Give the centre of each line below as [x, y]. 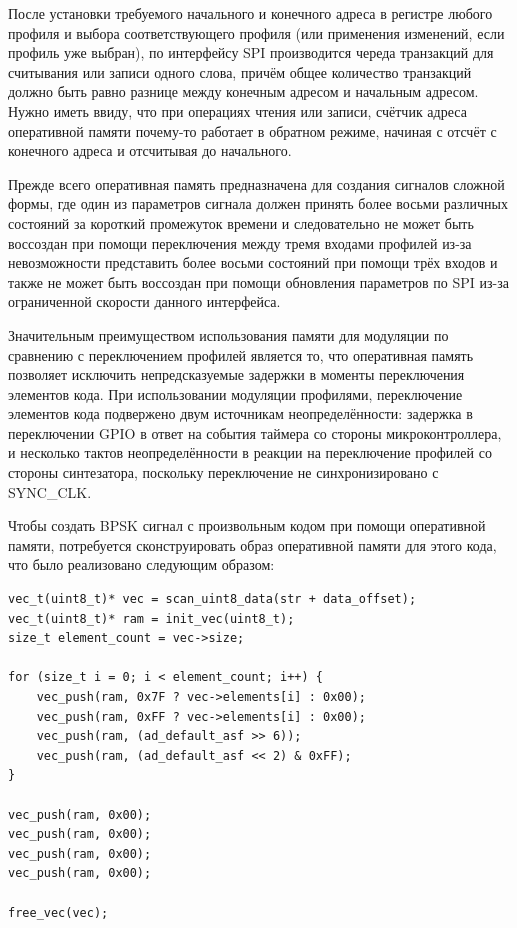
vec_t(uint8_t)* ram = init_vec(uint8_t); [151, 618]
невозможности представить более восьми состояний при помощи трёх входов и [253, 262]
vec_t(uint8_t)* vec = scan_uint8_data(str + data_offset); [212, 599]
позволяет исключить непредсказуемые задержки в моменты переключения [236, 374]
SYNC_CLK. [50, 491]
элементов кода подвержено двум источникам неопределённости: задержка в [240, 413]
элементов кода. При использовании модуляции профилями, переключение [235, 393]
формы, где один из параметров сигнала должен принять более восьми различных [258, 203]
